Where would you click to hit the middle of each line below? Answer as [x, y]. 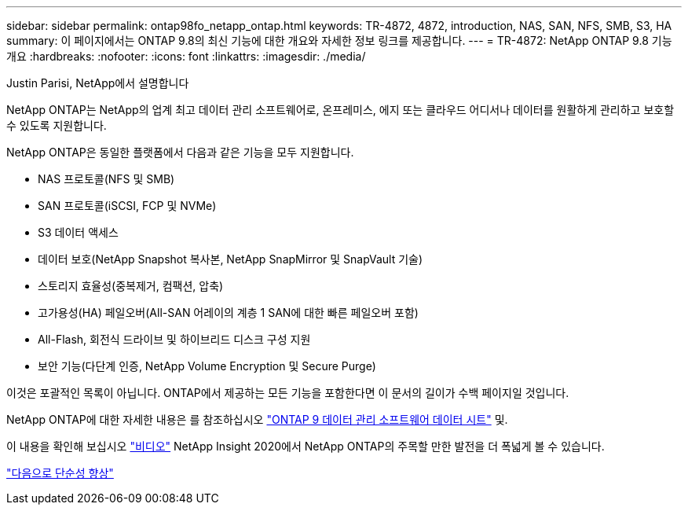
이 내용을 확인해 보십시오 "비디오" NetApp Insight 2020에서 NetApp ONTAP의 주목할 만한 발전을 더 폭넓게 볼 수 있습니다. [306, 446]
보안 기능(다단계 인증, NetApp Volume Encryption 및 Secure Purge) [207, 366]
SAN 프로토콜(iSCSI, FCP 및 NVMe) [127, 206]
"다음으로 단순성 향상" [60, 473]
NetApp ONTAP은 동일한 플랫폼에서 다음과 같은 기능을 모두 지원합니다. [180, 152]
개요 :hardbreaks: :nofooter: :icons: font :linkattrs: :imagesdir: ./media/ [186, 56]
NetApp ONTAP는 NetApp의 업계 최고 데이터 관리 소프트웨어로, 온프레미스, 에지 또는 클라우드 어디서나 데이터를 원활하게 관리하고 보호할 [340, 110]
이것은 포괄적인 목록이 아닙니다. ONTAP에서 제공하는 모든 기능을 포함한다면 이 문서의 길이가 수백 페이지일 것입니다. [288, 393]
